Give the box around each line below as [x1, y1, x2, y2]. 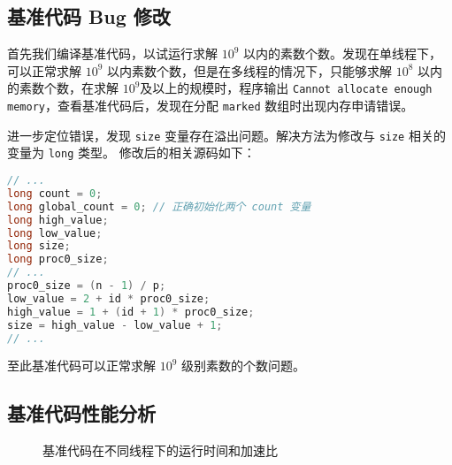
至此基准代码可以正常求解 [7, 356, 156, 375]
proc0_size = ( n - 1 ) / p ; [7, 279, 166, 293]
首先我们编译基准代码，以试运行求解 [7, 44, 218, 63]
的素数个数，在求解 [7, 79, 119, 97]
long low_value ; [7, 226, 103, 240]
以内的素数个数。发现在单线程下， [243, 44, 442, 63]
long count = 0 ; [7, 187, 103, 200]
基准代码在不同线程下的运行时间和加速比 [42, 441, 278, 460]
